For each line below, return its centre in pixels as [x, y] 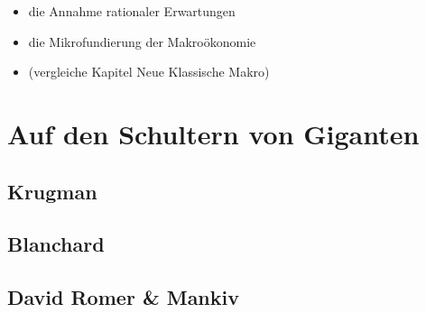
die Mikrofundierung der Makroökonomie [142, 41]
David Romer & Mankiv [123, 297]
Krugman [52, 191]
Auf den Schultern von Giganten [213, 133]
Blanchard [56, 244]
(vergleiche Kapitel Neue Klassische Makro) [149, 72]
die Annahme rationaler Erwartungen [132, 11]
